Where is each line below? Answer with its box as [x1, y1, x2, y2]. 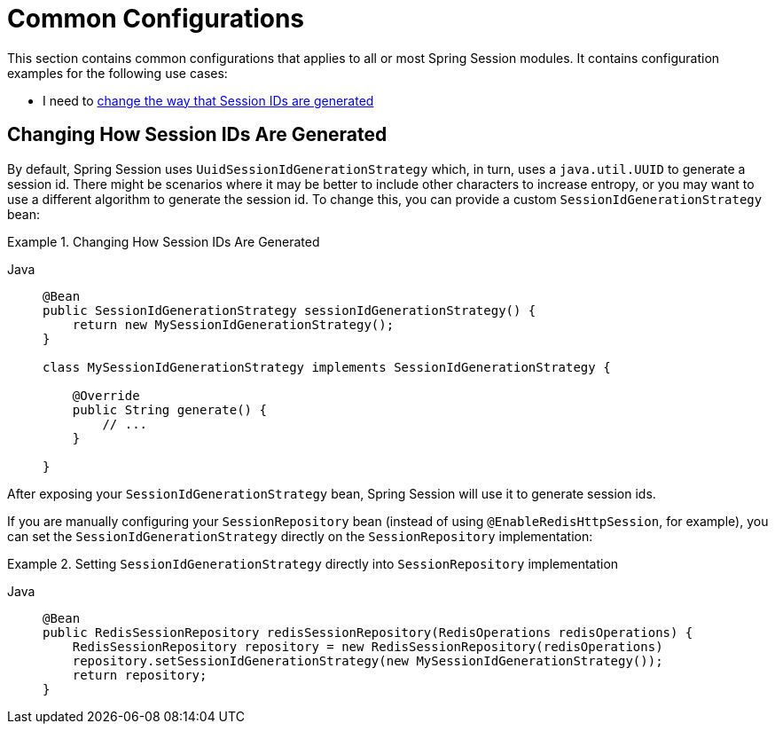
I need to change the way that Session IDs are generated [43, 92, 374, 108]
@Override [72, 388, 140, 403]
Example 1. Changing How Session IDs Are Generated [7, 233, 320, 249]
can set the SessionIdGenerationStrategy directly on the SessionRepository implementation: [7, 528, 593, 544]
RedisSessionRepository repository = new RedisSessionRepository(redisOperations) [72, 639, 663, 654]
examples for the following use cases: [7, 65, 228, 81]
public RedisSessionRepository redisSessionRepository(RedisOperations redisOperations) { [43, 625, 693, 640]
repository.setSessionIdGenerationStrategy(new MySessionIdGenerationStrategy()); [72, 653, 663, 668]
